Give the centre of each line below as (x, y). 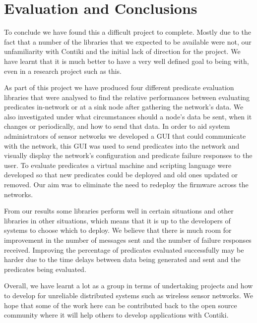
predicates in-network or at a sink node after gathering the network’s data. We (124, 107)
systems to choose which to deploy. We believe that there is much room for (118, 230)
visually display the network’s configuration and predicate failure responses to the (128, 155)
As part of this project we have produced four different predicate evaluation (119, 87)
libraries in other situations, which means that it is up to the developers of (117, 220)
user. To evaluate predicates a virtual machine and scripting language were (118, 165)
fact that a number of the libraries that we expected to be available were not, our (128, 41)
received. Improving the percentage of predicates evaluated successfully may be (124, 249)
